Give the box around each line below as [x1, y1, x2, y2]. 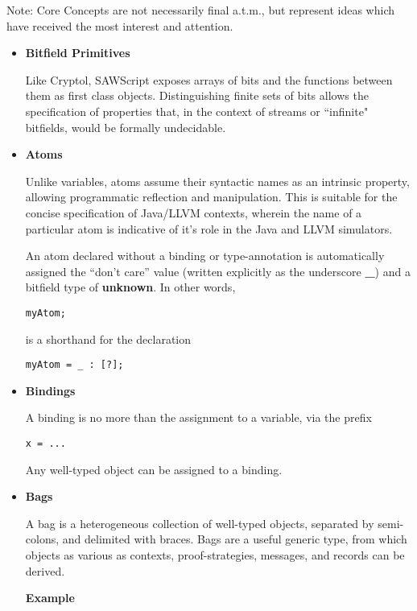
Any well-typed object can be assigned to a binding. [25, 460, 283, 477]
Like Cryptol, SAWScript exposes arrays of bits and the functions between [25, 71, 393, 88]
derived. [25, 562, 65, 579]
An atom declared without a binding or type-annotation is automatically [25, 247, 385, 264]
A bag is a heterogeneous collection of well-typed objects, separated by [25, 514, 374, 531]
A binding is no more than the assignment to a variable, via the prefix [25, 409, 372, 426]
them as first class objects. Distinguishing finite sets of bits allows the [25, 87, 369, 104]
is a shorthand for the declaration [25, 330, 192, 347]
